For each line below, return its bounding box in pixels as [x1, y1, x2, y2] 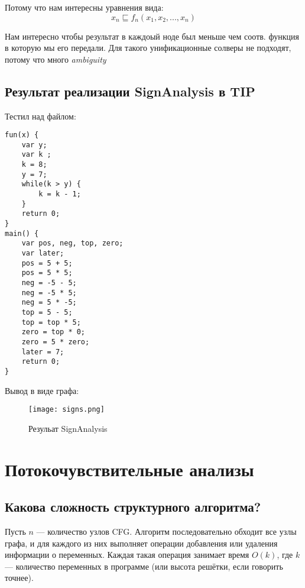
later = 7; [21, 347, 64, 356]
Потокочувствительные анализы [5, 457, 254, 481]
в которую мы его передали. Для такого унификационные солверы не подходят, [5, 41, 291, 54]
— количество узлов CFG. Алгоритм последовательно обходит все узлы [36, 525, 297, 537]
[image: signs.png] [28, 405, 105, 414]
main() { [5, 229, 39, 238]
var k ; [21, 150, 51, 159]
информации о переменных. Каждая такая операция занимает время [5, 548, 249, 561]
